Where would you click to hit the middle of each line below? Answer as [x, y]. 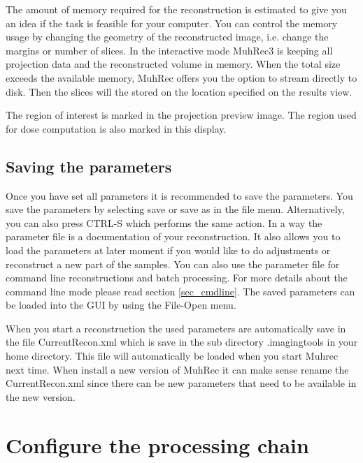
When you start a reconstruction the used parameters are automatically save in [176, 328]
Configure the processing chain [157, 444]
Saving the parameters [89, 166]
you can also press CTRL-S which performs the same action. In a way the [164, 222]
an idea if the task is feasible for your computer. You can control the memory [172, 23]
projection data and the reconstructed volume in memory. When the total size [173, 64]
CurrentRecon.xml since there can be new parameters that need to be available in [181, 383]
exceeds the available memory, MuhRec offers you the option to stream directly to [181, 77]
